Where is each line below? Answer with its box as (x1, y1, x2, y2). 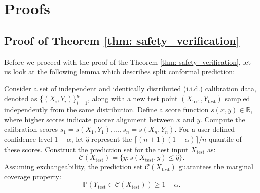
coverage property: (4, 171, 61, 181)
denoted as (4, 93, 38, 104)
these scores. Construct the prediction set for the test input (4, 143, 189, 154)
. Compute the (200, 114, 245, 124)
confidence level (4, 133, 52, 144)
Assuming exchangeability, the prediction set (4, 161, 143, 172)
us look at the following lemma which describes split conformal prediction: (4, 66, 235, 77)
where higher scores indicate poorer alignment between (4, 114, 174, 124)
